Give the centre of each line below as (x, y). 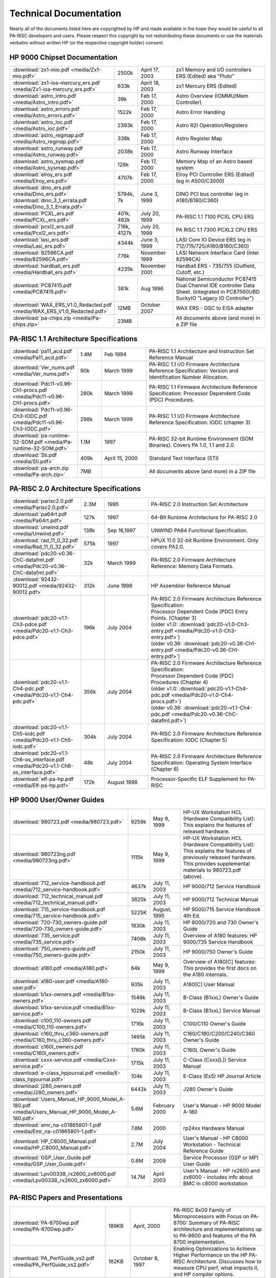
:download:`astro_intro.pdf (44, 96)
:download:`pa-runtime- (41, 436)
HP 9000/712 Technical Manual (221, 899)
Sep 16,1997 (122, 531)
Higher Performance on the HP (211, 1255)
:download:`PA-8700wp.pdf (46, 1223)
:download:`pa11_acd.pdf (42, 351)
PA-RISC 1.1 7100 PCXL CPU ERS (215, 217)
